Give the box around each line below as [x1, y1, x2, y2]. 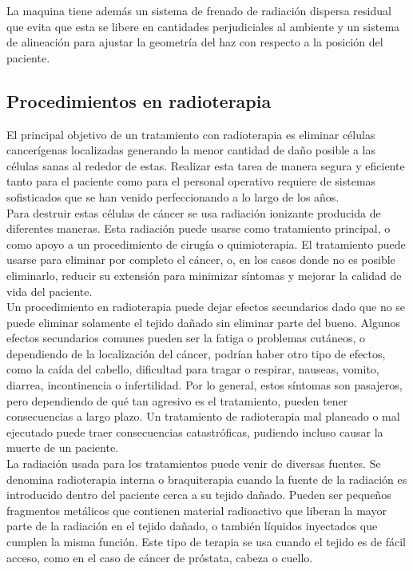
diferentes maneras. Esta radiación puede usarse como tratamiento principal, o [6, 220, 391, 237]
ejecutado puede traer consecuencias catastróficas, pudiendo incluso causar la [6, 423, 383, 440]
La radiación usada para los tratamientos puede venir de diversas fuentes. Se [6, 455, 381, 472]
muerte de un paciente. [6, 439, 119, 456]
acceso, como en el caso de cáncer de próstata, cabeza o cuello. [6, 549, 313, 565]
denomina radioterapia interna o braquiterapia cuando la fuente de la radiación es [6, 470, 407, 487]
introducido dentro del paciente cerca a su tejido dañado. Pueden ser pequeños [6, 486, 391, 503]
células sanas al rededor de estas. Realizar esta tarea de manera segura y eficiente [6, 157, 405, 174]
